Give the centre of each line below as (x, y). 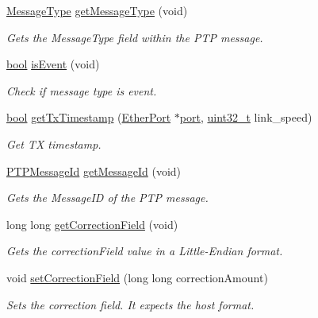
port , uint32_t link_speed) (246, 117)
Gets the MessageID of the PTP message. (107, 198)
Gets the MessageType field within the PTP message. (135, 37)
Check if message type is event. (82, 90)
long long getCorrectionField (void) (92, 224)
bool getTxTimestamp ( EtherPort (89, 117)
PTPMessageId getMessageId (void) (94, 171)
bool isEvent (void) (53, 64)
